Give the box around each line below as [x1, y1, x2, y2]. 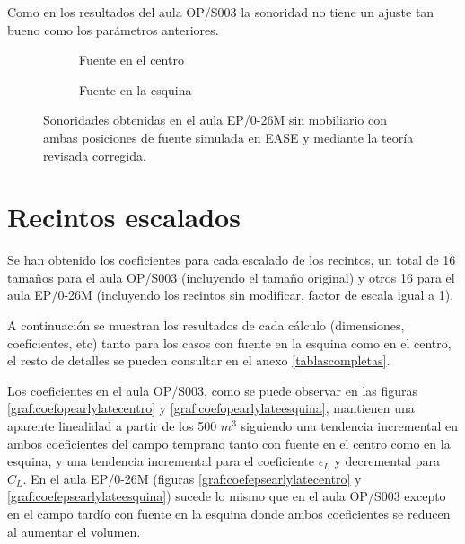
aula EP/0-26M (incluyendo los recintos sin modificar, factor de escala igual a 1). [7, 285, 454, 304]
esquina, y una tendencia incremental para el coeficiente [7, 452, 314, 470]
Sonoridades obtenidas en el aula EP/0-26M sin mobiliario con [43, 110, 388, 129]
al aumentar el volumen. [7, 522, 141, 540]
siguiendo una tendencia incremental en [241, 417, 459, 435]
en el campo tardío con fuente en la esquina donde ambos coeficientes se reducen [7, 505, 451, 522]
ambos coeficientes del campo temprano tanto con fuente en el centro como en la [7, 434, 451, 452]
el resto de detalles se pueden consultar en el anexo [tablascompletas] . [7, 351, 390, 370]
